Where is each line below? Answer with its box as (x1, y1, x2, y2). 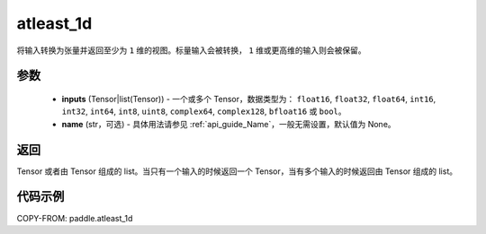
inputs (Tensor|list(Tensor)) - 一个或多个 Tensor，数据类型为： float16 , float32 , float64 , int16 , (61, 93, 436, 104)
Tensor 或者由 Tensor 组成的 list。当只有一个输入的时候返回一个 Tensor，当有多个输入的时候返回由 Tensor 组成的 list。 (16, 166, 458, 177)
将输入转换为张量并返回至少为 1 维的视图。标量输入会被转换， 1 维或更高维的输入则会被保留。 (16, 45, 366, 56)
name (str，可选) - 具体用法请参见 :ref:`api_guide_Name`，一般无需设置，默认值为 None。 (61, 118, 396, 129)
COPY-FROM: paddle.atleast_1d (16, 212, 133, 223)
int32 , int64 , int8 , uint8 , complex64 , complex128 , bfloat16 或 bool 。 (61, 106, 346, 117)
